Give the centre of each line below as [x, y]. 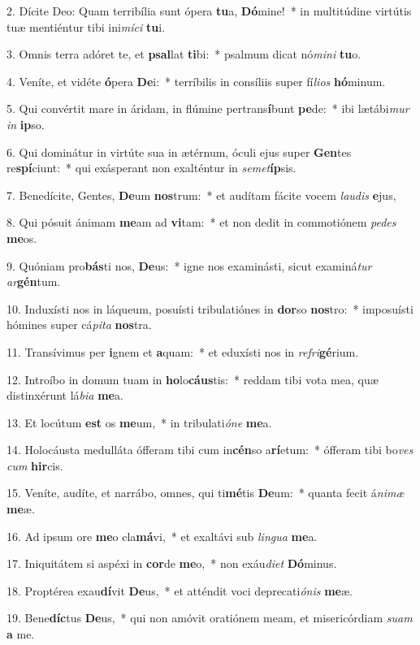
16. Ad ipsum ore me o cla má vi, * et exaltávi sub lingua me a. [162, 536]
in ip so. [26, 124]
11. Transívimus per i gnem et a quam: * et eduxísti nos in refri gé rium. [183, 351]
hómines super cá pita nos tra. [79, 325]
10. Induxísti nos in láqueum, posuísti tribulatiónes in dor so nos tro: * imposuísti [210, 308]
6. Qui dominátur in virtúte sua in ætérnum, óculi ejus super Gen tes [179, 152]
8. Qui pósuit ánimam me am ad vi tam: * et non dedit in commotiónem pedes [201, 222]
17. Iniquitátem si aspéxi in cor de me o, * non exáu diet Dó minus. [172, 563]
